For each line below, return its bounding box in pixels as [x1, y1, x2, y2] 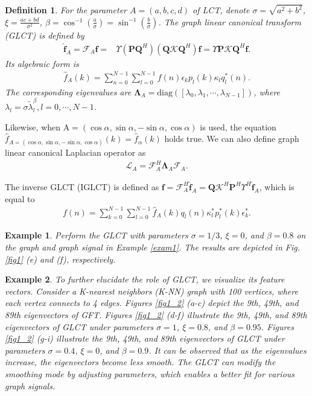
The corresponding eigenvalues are [5, 85, 132, 98]
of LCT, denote [193, 4, 250, 16]
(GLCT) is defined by [5, 28, 84, 41]
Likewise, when [5, 120, 61, 133]
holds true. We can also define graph [164, 132, 299, 145]
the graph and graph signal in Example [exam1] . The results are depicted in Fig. [5, 241, 300, 254]
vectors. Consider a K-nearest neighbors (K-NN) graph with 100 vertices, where [5, 284, 298, 297]
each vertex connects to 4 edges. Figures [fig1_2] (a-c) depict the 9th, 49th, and [5, 296, 299, 309]
